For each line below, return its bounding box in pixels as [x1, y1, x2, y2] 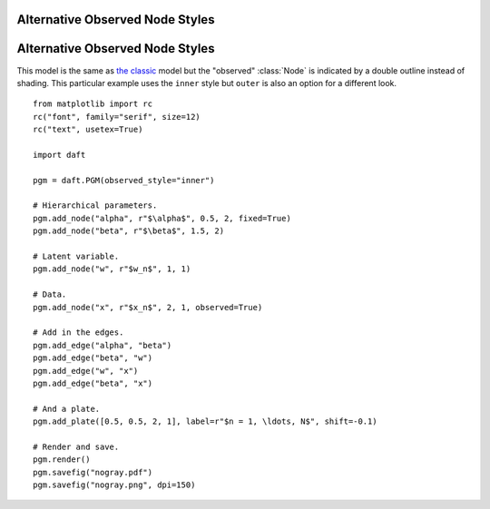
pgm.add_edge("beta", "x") [33, 377, 153, 388]
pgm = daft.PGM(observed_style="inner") [33, 175, 215, 185]
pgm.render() [33, 455, 91, 465]
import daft [33, 150, 86, 160]
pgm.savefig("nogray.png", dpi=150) [33, 480, 196, 490]
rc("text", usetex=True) [33, 124, 143, 135]
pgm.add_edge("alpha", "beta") [33, 340, 172, 350]
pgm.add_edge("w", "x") [33, 366, 139, 376]
